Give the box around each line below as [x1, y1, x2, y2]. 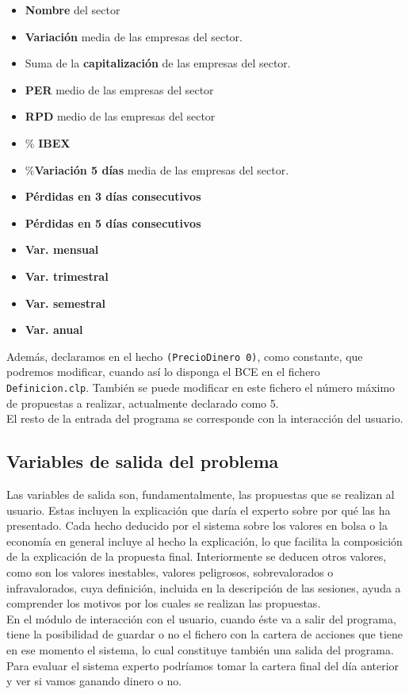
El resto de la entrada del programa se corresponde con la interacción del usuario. [6, 410, 403, 427]
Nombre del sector [25, 2, 120, 17]
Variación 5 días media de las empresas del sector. [34, 161, 289, 178]
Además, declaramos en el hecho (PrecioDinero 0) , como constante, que [6, 347, 363, 364]
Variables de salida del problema [6, 449, 279, 474]
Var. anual [25, 321, 83, 338]
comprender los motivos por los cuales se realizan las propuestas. [6, 595, 321, 612]
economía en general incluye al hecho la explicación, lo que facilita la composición [6, 532, 403, 549]
